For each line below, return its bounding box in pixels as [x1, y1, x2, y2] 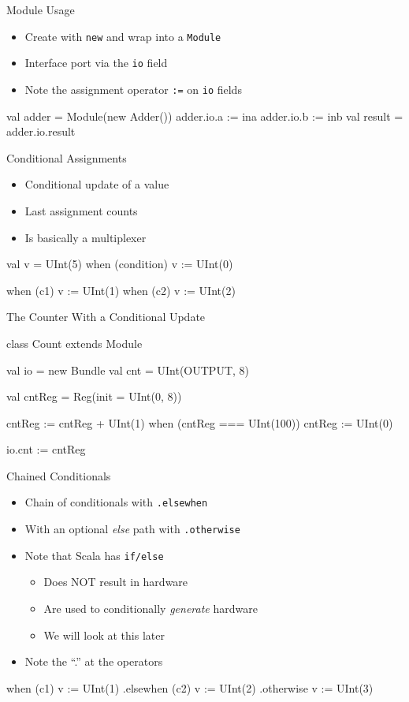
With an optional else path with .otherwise [24, 521, 240, 537]
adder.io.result [6, 123, 76, 140]
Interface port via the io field [24, 54, 168, 71]
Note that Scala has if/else [24, 547, 164, 563]
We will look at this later [43, 626, 165, 643]
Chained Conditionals [6, 467, 111, 484]
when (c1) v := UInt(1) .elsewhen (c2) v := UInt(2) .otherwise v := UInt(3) [6, 679, 374, 696]
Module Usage [6, 2, 75, 17]
